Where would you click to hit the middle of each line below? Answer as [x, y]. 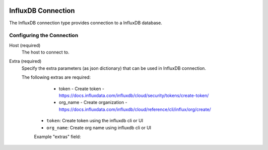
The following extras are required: [56, 77]
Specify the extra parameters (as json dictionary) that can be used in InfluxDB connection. [114, 68]
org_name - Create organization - [93, 102]
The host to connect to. [45, 52]
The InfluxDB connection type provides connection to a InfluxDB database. [86, 23]
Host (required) [25, 45]
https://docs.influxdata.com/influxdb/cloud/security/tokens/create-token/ [134, 96]
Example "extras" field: [58, 137]
